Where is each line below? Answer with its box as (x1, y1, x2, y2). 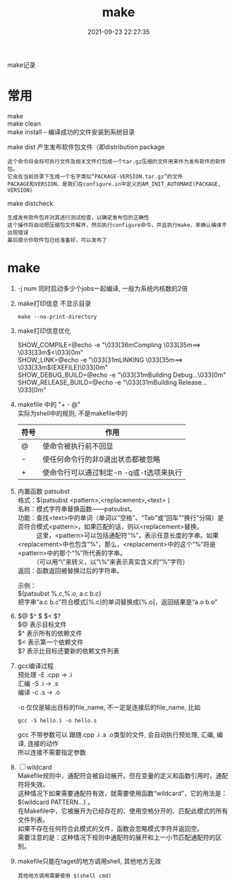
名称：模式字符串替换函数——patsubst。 (17, 504, 136, 513)
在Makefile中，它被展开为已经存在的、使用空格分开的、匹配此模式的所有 (17, 806, 228, 815)
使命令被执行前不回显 (42, 441, 114, 451)
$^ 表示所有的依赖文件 (17, 629, 83, 637)
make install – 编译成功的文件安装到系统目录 (7, 128, 135, 136)
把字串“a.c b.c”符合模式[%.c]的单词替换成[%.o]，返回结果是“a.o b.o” (17, 597, 217, 606)
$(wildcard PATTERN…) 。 (17, 798, 94, 806)
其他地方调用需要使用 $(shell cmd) (17, 872, 112, 879)
